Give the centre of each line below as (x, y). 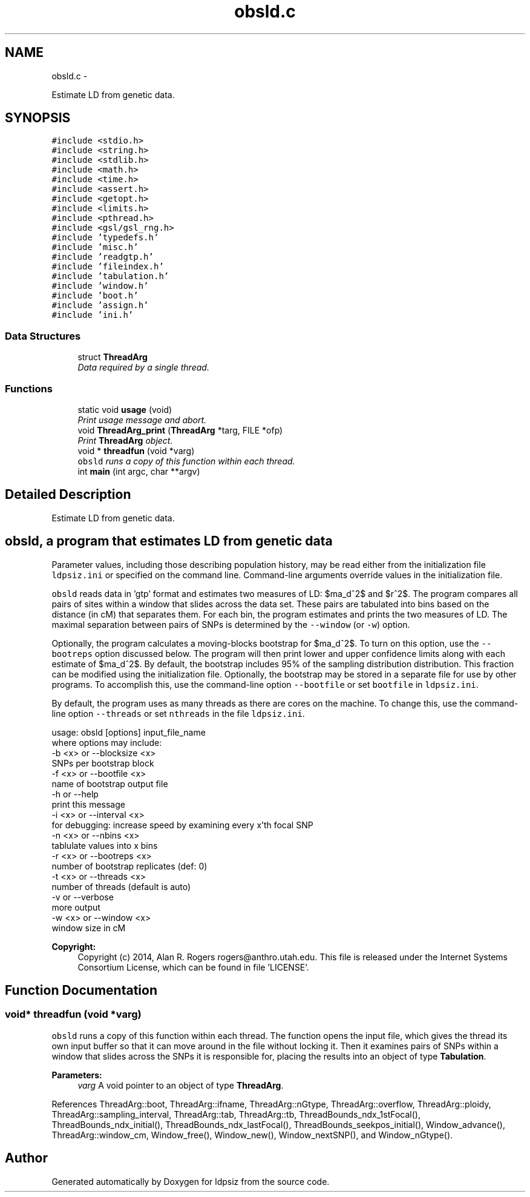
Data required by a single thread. (143, 368)
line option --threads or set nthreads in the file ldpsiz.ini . (178, 713)
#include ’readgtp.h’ (103, 257)
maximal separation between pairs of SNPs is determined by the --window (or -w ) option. (231, 624)
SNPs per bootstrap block (103, 763)
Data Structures (43, 336)
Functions (29, 388)
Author (26, 1158)
